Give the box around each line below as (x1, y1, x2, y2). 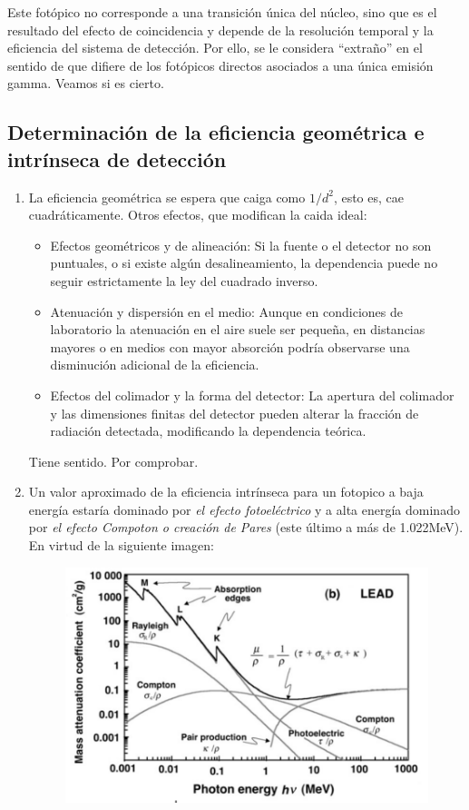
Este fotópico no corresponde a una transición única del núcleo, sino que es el (7, 3, 437, 21)
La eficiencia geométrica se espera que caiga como (28, 187, 306, 206)
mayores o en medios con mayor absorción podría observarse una (50, 337, 410, 356)
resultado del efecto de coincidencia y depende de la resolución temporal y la (7, 20, 434, 39)
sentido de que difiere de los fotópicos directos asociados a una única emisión (7, 55, 434, 74)
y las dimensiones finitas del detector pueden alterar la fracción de (50, 403, 419, 422)
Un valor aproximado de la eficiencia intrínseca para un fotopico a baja (28, 482, 424, 501)
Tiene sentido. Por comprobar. (28, 451, 199, 470)
